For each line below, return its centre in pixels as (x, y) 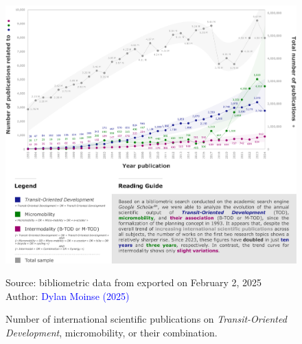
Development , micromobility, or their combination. (112, 333)
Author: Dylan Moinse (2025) (68, 295)
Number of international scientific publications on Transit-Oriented (146, 319)
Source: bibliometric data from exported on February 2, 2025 (134, 282)
